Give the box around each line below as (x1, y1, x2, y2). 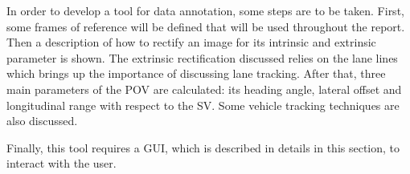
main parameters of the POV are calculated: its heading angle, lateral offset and (6, 80, 402, 97)
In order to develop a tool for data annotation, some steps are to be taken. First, (6, 2, 404, 18)
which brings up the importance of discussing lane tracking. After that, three (6, 65, 386, 82)
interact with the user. (6, 155, 117, 172)
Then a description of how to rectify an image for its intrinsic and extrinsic (6, 34, 376, 51)
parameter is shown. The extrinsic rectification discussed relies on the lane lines (6, 49, 398, 66)
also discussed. (6, 112, 78, 129)
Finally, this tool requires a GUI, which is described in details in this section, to (6, 139, 400, 156)
